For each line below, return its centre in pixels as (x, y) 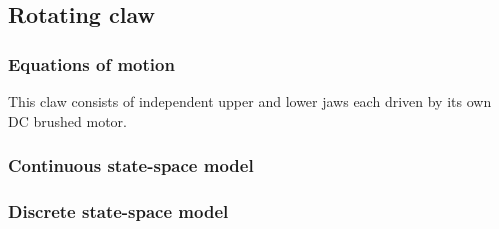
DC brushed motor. (67, 120)
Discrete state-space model (118, 210)
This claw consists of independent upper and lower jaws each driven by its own (250, 101)
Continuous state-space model (131, 165)
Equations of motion (91, 63)
